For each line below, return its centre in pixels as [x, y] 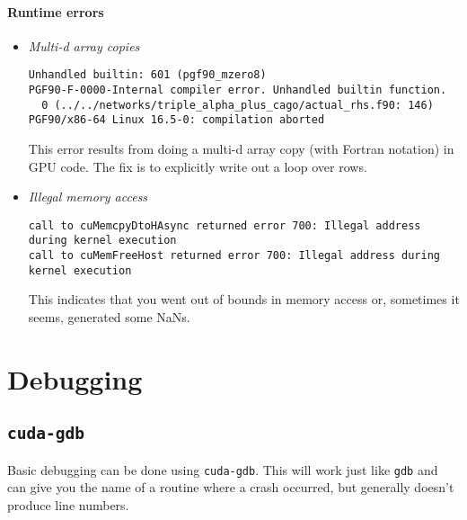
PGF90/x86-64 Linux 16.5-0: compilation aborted [176, 120]
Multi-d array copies [84, 45]
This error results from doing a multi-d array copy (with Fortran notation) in [241, 149]
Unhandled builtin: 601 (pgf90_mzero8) [147, 75]
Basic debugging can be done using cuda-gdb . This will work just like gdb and [223, 469]
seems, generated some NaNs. [109, 317]
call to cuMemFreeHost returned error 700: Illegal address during [234, 256]
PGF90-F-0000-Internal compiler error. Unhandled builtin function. [238, 90]
